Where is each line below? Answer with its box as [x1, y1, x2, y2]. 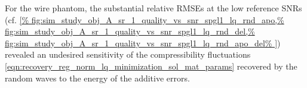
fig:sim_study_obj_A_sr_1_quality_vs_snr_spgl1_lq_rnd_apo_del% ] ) [5, 36, 281, 49]
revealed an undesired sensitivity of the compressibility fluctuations [5, 48, 251, 61]
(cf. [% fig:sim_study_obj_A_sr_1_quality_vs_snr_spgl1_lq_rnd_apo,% [5, 13, 284, 26]
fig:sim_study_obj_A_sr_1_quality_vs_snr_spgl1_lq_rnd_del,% [5, 25, 255, 37]
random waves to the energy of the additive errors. [5, 71, 190, 84]
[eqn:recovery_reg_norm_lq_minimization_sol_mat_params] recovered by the [5, 59, 297, 72]
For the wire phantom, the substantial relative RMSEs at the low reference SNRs [5, 2, 302, 14]
